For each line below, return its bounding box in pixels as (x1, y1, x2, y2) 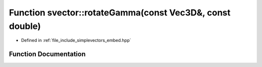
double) (9, 21, 41, 31)
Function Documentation (9, 50, 86, 58)
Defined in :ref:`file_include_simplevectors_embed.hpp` (21, 38, 131, 43)
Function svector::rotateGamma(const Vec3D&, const (9, 7, 230, 18)
